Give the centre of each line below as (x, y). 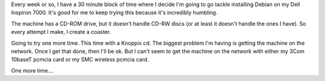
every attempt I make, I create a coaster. (61, 32)
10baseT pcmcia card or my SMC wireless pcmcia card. (80, 60)
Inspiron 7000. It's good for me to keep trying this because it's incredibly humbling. (114, 13)
